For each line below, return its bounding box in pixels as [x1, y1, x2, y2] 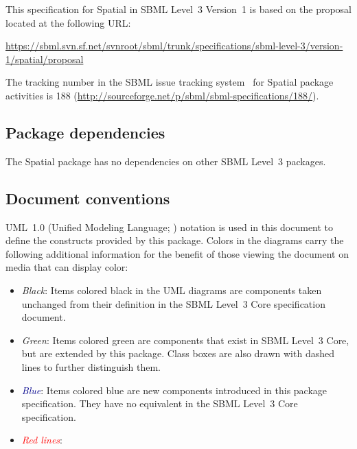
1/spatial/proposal [5, 51, 84, 66]
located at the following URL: [5, 15, 131, 29]
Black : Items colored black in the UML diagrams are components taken [21, 282, 322, 297]
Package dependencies [5, 121, 165, 143]
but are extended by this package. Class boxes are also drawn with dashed [21, 346, 334, 361]
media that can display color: [5, 260, 128, 274]
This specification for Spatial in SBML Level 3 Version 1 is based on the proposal [5, 2, 352, 16]
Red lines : [21, 433, 63, 447]
